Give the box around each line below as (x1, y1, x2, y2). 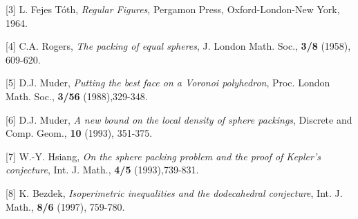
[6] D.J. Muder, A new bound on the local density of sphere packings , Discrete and (6, 112, 352, 126)
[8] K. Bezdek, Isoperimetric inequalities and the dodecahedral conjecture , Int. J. (6, 185, 343, 200)
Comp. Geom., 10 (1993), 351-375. (6, 126, 153, 140)
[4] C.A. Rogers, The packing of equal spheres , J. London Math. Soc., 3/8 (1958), (6, 39, 351, 53)
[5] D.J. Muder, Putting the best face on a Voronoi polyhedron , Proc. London (6, 75, 330, 90)
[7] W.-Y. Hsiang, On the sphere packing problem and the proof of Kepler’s (6, 149, 321, 163)
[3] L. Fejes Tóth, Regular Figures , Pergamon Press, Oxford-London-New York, (6, 2, 340, 16)
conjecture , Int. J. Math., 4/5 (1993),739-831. (6, 162, 199, 177)
